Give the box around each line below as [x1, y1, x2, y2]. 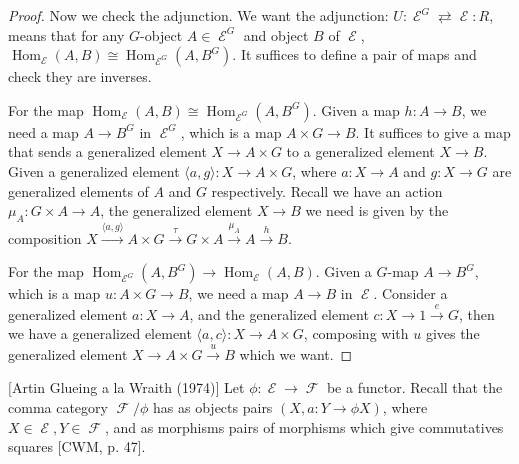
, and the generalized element [189, 303, 369, 324]
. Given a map [312, 99, 400, 120]
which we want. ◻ [239, 343, 353, 364]
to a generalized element [286, 141, 435, 162]
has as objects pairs [153, 396, 273, 417]
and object [243, 24, 309, 45]
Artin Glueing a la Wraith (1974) [11, 377, 216, 398]
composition [8, 227, 82, 248]
